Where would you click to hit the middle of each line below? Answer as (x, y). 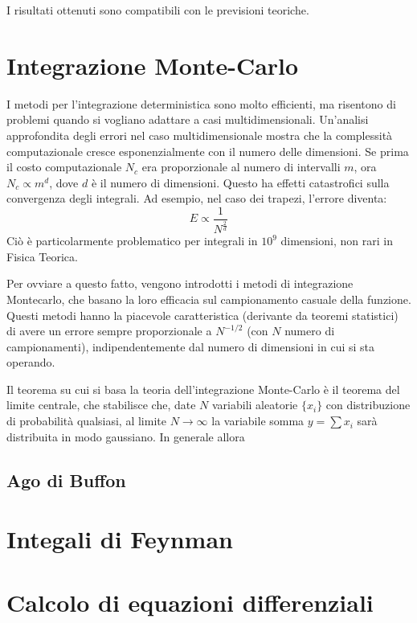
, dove (64, 182)
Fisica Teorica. (42, 256)
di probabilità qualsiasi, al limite (86, 421)
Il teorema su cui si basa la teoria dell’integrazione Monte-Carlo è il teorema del (203, 389)
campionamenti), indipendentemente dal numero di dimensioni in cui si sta (191, 346)
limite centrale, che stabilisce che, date (101, 405)
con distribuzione (368, 405)
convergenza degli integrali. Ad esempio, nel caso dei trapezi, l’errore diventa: (197, 198)
